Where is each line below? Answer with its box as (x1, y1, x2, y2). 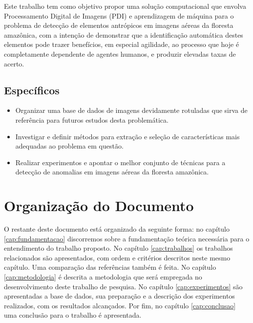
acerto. (4, 58, 24, 68)
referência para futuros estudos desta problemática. (15, 114, 169, 125)
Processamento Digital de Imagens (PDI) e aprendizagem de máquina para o (4, 10, 234, 21)
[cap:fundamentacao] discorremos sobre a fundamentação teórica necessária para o (4, 233, 250, 243)
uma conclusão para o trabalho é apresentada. (4, 310, 142, 320)
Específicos (4, 82, 60, 97)
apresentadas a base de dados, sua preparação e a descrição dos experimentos (4, 291, 235, 301)
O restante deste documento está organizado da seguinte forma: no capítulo (4, 224, 230, 234)
